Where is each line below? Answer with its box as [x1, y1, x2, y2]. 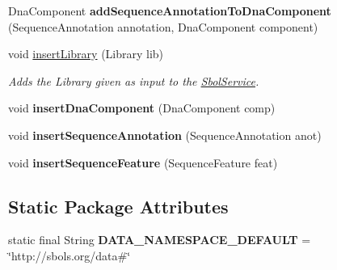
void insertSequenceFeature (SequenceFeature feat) [8, 154, 278, 171]
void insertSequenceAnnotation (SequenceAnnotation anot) [8, 126, 322, 143]
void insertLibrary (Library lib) [8, 45, 164, 62]
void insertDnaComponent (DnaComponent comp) [8, 99, 276, 116]
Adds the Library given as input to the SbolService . [8, 72, 259, 89]
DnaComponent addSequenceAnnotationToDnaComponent [8, 2, 331, 19]
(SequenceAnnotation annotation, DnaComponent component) [8, 18, 318, 35]
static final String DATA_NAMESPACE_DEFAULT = [8, 231, 311, 248]
